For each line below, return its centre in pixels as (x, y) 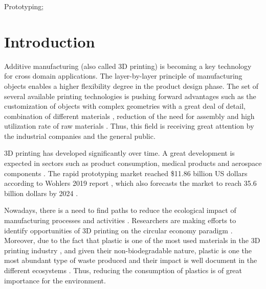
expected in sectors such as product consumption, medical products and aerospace (133, 163)
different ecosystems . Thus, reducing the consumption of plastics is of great (123, 270)
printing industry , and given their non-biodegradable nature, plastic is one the (128, 250)
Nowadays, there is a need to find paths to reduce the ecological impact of (120, 210)
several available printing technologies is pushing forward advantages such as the (130, 96)
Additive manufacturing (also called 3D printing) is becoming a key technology (128, 66)
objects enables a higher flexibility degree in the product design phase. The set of (131, 86)
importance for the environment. (55, 280)
